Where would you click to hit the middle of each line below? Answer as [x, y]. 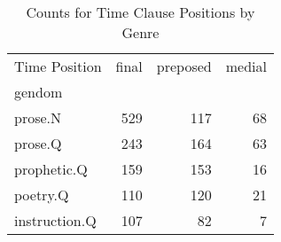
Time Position [58, 66]
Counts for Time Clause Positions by [140, 12]
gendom [39, 92]
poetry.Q [42, 195]
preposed [184, 66]
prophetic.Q [51, 169]
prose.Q [38, 143]
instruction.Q [55, 220]
